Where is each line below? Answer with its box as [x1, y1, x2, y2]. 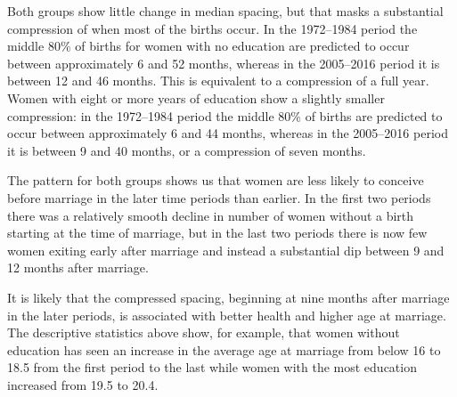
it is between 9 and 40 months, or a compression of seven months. [7, 141, 366, 159]
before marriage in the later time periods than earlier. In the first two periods [7, 188, 431, 207]
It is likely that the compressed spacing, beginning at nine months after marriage [7, 288, 450, 306]
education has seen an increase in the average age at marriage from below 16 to [7, 340, 441, 359]
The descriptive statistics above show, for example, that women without [7, 323, 400, 342]
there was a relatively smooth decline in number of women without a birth [7, 206, 414, 224]
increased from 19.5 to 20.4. [7, 375, 159, 393]
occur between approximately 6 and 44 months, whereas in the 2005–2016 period [7, 124, 448, 142]
